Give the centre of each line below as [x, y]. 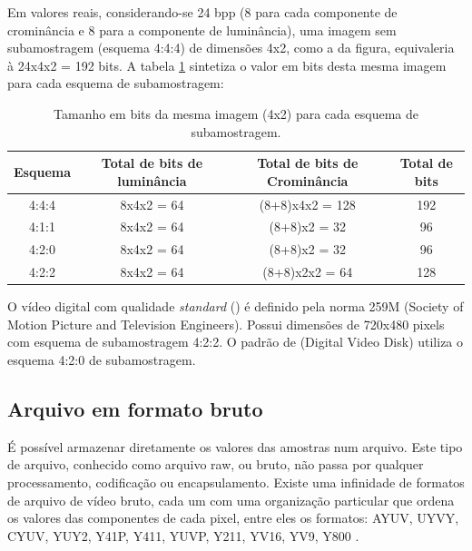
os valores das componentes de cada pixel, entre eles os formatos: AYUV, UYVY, [233, 518]
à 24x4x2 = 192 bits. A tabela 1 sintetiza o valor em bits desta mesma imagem [227, 65]
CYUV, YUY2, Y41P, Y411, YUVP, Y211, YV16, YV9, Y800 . [183, 535]
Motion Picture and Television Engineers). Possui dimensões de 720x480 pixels [226, 324]
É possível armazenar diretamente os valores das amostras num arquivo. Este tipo [235, 446]
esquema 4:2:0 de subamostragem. [102, 359]
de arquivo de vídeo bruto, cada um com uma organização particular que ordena [231, 500]
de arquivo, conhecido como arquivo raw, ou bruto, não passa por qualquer [216, 464]
